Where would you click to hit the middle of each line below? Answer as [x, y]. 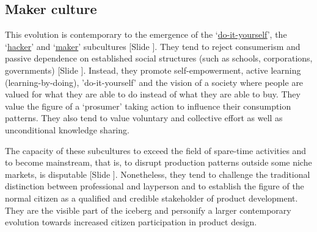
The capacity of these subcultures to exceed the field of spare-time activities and [156, 150]
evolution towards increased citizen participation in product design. [131, 222]
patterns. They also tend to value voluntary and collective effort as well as [144, 118]
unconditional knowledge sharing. [67, 129]
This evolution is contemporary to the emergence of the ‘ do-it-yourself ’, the [146, 34]
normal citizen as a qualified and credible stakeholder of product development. [151, 198]
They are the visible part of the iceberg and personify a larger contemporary [148, 210]
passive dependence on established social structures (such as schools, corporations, [159, 58]
